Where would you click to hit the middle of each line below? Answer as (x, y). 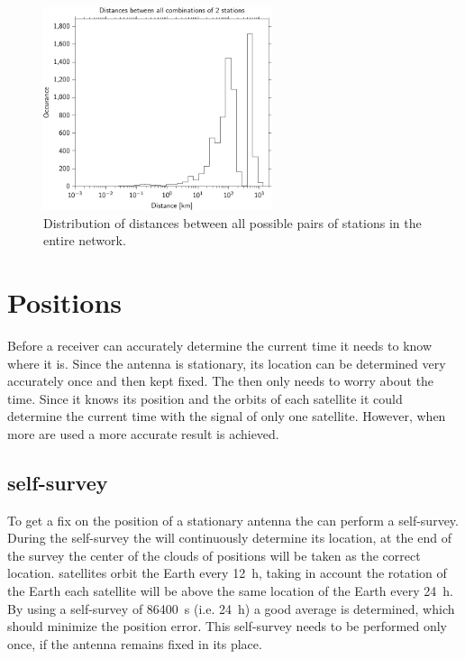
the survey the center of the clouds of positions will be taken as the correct (214, 555)
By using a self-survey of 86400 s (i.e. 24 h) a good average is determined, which (231, 608)
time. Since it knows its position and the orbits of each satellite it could (205, 398)
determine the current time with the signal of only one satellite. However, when (227, 416)
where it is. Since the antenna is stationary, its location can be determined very (227, 363)
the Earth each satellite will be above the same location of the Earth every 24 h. (230, 591)
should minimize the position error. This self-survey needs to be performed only (227, 626)
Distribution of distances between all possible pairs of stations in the (232, 222)
